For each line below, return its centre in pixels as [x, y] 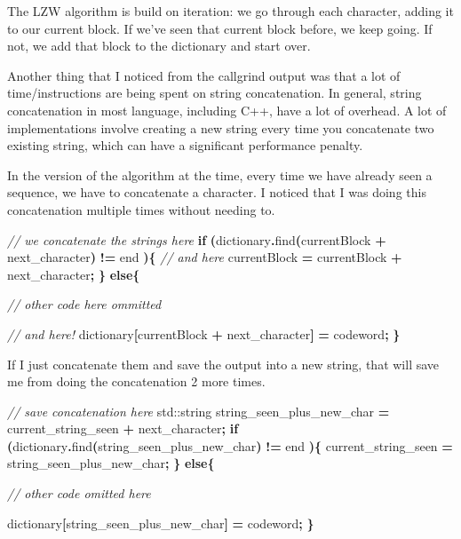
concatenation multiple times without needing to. [141, 209]
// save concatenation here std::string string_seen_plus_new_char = [199, 411]
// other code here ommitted [84, 304]
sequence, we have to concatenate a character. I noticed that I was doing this [217, 192]
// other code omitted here [79, 493]
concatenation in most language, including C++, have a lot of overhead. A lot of [227, 110]
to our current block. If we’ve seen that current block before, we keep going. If [220, 28]
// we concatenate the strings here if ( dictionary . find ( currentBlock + [197, 239]
